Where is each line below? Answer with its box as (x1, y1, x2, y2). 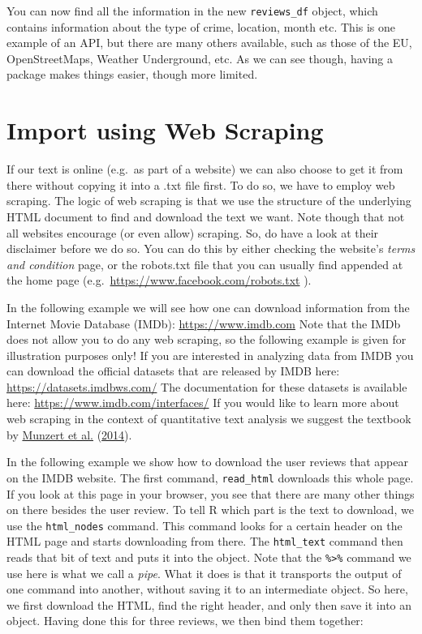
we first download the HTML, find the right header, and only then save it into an (6, 596, 412, 613)
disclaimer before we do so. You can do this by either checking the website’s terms (6, 240, 416, 257)
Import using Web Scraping (6, 114, 324, 147)
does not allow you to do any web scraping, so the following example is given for (6, 331, 407, 348)
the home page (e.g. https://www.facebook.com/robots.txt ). (6, 272, 312, 289)
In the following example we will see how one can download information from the (6, 298, 410, 315)
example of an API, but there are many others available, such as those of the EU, (6, 34, 412, 51)
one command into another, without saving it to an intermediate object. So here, (6, 580, 408, 598)
